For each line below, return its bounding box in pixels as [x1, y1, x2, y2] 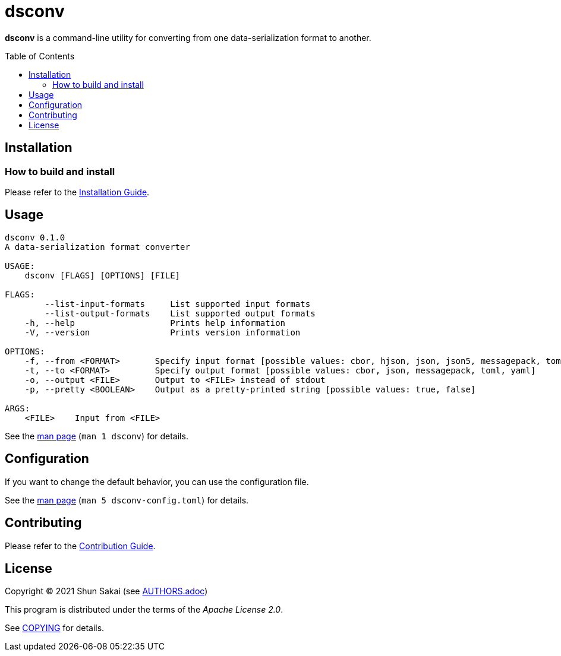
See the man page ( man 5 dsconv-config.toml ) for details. [5, 495, 249, 505]
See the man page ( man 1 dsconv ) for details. [5, 430, 188, 441]
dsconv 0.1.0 [5, 232, 65, 242]
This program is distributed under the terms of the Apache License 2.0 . [5, 604, 283, 615]
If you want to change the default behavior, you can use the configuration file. [5, 476, 309, 487]
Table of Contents [5, 50, 75, 61]
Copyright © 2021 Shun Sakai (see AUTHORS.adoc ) [5, 586, 208, 597]
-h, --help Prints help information [24, 318, 286, 328]
